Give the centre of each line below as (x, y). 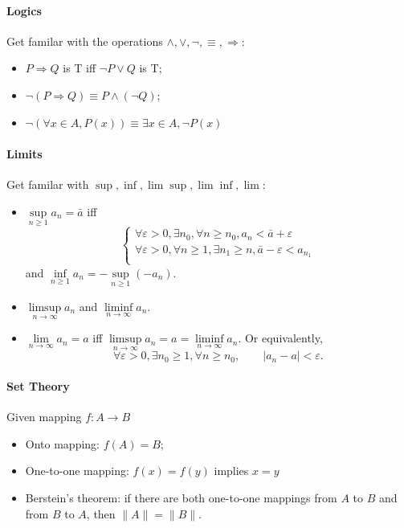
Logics (24, 10)
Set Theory (38, 385)
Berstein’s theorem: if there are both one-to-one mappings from (181, 497)
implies (231, 471)
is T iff (80, 68)
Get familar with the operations (85, 41)
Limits (24, 153)
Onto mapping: (62, 443)
